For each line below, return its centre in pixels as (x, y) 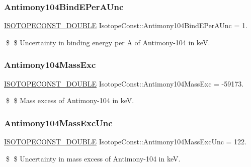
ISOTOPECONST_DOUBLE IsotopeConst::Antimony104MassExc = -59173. (124, 83)
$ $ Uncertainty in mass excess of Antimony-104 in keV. (93, 158)
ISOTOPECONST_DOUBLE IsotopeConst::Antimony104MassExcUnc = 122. (125, 142)
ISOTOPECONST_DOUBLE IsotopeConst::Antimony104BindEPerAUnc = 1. (126, 25)
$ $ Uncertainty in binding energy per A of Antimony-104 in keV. (108, 42)
